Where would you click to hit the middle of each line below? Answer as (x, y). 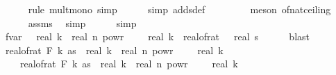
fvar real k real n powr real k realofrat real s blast (158, 36)
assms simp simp (82, 23)
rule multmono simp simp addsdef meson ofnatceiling (179, 9)
